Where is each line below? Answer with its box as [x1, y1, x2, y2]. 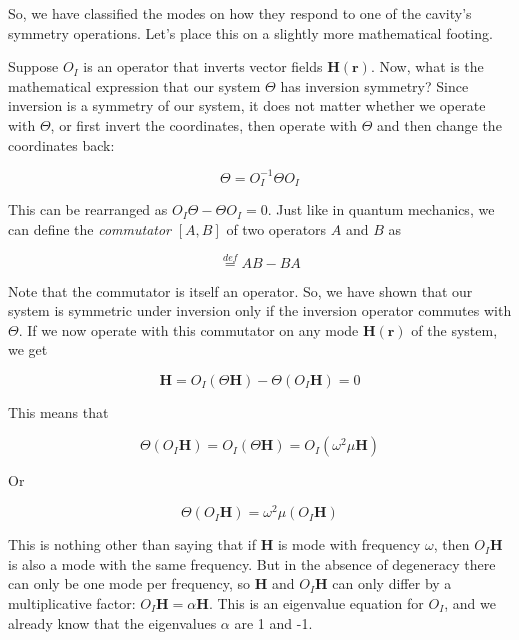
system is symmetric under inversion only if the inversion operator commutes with [8, 300, 512, 321]
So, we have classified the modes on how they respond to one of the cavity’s [8, 3, 472, 23]
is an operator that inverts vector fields [83, 56, 323, 77]
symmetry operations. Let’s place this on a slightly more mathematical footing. [8, 22, 493, 43]
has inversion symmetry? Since [280, 75, 469, 96]
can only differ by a [332, 573, 452, 594]
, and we [444, 592, 496, 613]
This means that [8, 401, 109, 422]
